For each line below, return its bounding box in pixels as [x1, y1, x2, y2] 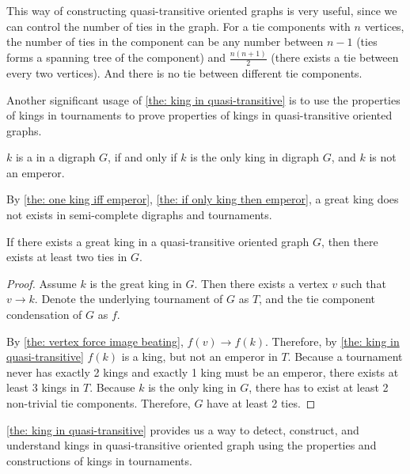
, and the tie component [259, 290, 376, 307]
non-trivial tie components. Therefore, [6, 395, 191, 411]
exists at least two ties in [6, 248, 127, 265]
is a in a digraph [15, 149, 96, 165]
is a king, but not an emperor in [121, 348, 278, 365]
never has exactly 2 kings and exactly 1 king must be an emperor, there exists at [6, 363, 399, 380]
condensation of [6, 306, 82, 323]
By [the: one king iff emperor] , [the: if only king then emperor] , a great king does [6, 191, 399, 207]
